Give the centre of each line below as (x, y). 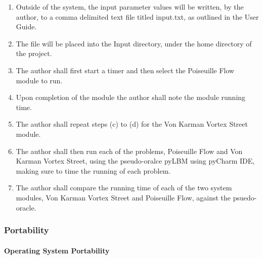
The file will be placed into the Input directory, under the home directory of (134, 43)
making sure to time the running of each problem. (93, 170)
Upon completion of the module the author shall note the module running (131, 97)
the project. (34, 53)
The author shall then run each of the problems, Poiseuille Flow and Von (129, 151)
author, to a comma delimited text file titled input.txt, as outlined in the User (137, 16)
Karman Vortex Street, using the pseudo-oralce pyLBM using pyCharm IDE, (135, 161)
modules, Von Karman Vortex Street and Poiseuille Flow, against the (123, 197)
